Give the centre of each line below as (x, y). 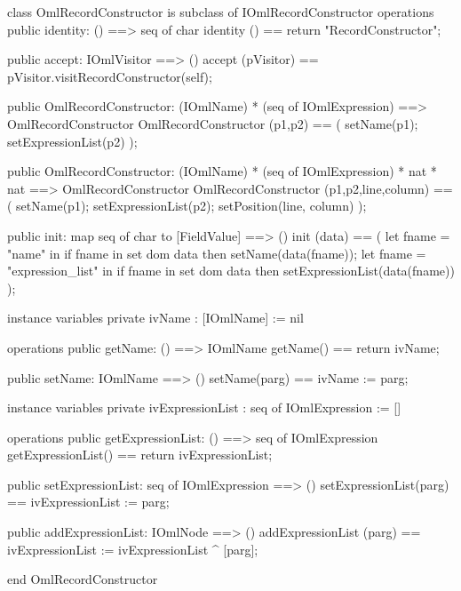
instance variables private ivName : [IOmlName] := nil (155, 318)
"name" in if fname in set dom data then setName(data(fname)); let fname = (217, 253)
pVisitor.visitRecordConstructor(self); (110, 76)
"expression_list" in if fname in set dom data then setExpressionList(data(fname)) (231, 271)
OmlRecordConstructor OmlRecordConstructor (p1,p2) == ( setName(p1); (213, 123)
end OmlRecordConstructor (83, 579)
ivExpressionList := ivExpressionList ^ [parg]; (133, 549)
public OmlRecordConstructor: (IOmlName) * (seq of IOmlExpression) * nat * (222, 171)
